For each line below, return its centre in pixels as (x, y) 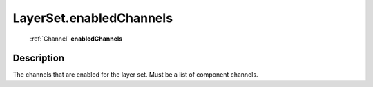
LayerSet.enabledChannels (93, 18)
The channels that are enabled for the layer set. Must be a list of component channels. (135, 75)
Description (39, 58)
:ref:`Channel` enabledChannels (76, 39)
